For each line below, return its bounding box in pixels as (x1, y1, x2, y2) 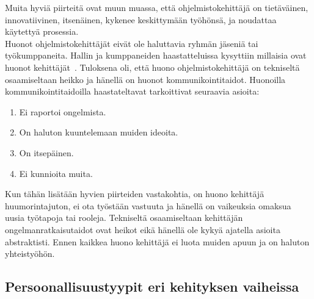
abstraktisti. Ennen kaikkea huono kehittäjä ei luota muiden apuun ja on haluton (5, 235, 310, 248)
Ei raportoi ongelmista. (19, 105, 106, 118)
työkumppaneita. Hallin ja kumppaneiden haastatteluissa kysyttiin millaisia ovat (5, 49, 307, 62)
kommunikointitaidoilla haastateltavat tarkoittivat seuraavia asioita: (5, 85, 260, 98)
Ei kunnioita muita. (19, 167, 93, 179)
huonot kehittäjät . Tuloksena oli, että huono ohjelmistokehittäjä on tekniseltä (5, 60, 300, 73)
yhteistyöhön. (5, 247, 55, 260)
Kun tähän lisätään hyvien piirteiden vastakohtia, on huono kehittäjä (5, 187, 265, 200)
